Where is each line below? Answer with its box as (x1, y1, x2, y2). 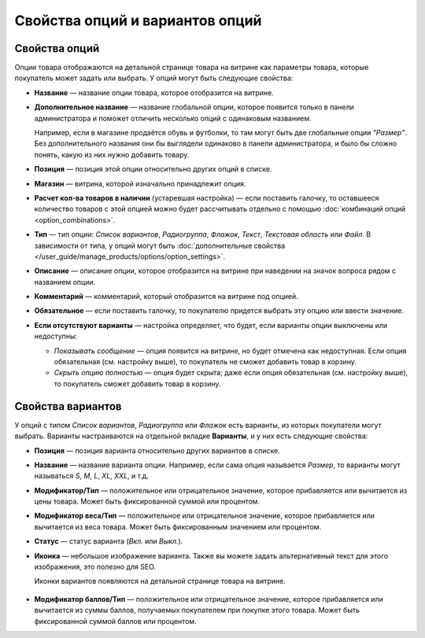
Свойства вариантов (14, 400, 122, 413)
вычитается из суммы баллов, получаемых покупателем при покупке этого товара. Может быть (34, 606, 360, 615)
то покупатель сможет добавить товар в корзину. (54, 378, 221, 389)
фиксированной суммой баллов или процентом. (34, 616, 197, 625)
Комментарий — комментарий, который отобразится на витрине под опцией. (34, 292, 298, 301)
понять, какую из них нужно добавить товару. (34, 149, 190, 159)
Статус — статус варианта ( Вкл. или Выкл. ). (34, 537, 183, 546)
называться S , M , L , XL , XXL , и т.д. (34, 471, 150, 481)
